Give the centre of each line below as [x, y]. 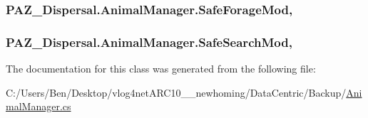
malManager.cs [39, 106]
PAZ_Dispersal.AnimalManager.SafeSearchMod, [149, 42]
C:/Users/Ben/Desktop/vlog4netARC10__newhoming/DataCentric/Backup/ [176, 92]
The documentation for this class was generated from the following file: [161, 69]
